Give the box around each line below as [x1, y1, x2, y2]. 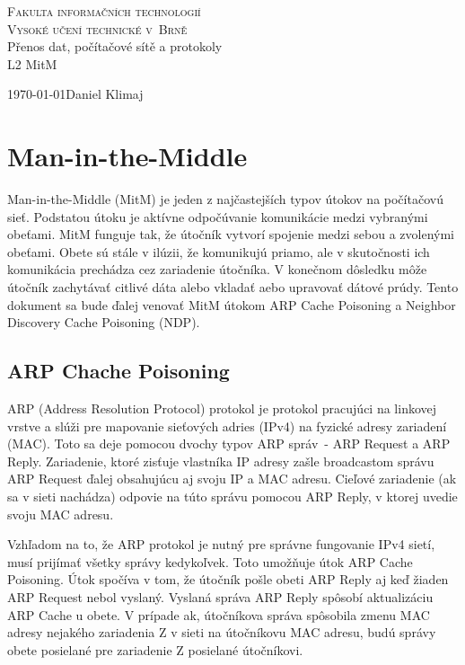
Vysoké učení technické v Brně [7, 19, 188, 38]
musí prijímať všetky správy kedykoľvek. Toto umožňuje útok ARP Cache [7, 552, 413, 571]
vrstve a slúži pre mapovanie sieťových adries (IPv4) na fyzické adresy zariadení [7, 416, 447, 435]
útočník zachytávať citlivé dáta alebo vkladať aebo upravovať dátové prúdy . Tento [7, 278, 459, 297]
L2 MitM [7, 54, 57, 73]
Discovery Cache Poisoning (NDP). [7, 313, 200, 332]
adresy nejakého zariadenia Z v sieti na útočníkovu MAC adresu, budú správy [7, 623, 436, 642]
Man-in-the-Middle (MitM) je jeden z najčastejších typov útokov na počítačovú [7, 190, 443, 208]
